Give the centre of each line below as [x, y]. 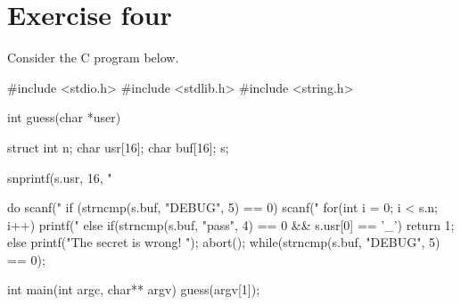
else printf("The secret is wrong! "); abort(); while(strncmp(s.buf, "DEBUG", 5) [224, 242]
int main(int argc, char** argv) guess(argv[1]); [134, 289]
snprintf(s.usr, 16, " [60, 177]
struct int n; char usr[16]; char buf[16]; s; [118, 147]
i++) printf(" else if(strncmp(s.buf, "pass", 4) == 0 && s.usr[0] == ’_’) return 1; [231, 224]
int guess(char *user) [64, 117]
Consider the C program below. [93, 58]
